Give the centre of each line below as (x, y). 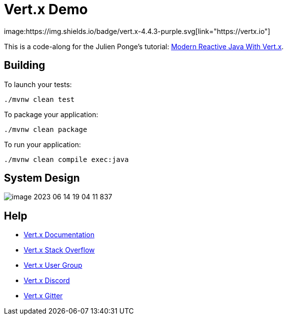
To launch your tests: (38, 84)
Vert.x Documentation (59, 235)
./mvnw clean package (46, 129)
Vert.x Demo (46, 9)
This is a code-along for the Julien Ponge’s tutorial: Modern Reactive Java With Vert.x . (144, 46)
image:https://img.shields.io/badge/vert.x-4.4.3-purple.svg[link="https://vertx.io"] (137, 31)
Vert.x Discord (47, 281)
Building (25, 65)
